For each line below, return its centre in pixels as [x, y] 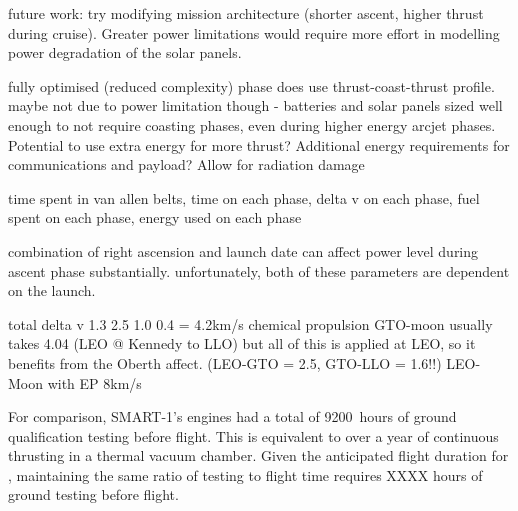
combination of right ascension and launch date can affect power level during [243, 250]
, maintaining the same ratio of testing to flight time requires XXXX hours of [245, 474]
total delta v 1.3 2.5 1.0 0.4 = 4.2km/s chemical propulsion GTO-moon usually [250, 323]
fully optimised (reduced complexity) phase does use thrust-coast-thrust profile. [251, 85]
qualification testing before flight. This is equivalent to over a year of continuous [253, 435]
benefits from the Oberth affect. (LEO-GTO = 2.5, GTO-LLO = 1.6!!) [225, 362]
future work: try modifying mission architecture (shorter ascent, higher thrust [246, 13]
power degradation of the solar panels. [125, 52]
